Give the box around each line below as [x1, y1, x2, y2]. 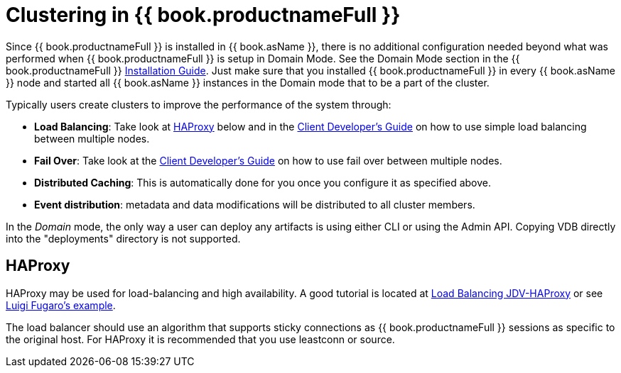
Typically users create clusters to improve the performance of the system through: [6, 98, 391, 111]
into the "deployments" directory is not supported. [6, 232, 241, 245]
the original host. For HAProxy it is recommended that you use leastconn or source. [6, 333, 395, 345]
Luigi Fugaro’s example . [6, 299, 116, 311]
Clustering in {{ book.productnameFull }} [6, 3, 401, 27]
